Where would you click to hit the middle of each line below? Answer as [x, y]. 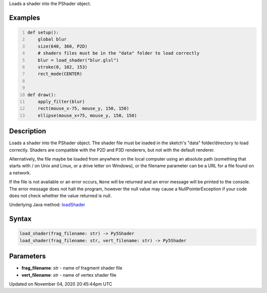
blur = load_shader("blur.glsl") [78, 60]
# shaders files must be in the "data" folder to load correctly [119, 53]
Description [28, 131]
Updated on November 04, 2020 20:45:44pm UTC [61, 284]
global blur [52, 39]
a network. [20, 172]
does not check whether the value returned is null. [60, 196]
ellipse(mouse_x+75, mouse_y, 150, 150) [87, 115]
